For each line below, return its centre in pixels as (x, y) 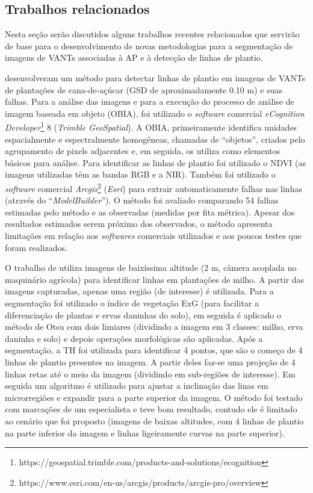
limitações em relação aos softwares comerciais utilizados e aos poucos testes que (153, 236)
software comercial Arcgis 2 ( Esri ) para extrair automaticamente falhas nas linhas (153, 187)
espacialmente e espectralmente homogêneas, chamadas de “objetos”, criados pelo (155, 139)
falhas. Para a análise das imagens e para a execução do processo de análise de (150, 101)
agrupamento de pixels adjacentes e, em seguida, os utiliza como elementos (143, 151)
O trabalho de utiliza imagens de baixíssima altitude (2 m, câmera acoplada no (151, 268)
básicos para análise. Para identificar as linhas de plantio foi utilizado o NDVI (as (155, 162)
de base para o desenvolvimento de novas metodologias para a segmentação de (149, 45)
